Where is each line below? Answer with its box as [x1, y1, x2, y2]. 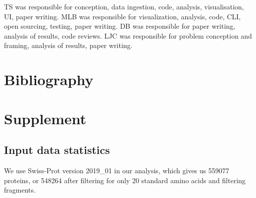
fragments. [4, 185, 36, 195]
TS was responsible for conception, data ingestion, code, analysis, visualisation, [4, 1, 244, 11]
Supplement [4, 108, 87, 128]
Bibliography [4, 69, 94, 90]
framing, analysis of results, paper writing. [4, 40, 133, 50]
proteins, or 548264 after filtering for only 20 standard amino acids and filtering [4, 175, 246, 185]
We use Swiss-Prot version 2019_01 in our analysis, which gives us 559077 [4, 165, 229, 175]
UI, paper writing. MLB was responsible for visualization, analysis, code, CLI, [4, 11, 241, 21]
